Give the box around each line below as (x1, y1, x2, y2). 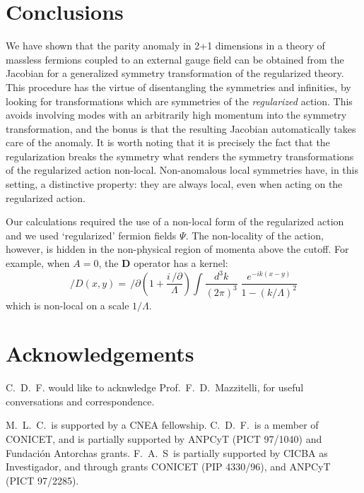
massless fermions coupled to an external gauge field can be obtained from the (6, 52, 344, 66)
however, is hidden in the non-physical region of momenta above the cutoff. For (6, 242, 349, 256)
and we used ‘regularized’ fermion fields (6, 227, 177, 242)
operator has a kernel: (134, 256, 228, 271)
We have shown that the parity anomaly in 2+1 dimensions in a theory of (6, 38, 325, 53)
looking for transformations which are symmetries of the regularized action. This (6, 93, 353, 108)
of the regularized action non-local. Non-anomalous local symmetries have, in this (6, 162, 358, 177)
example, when (6, 256, 70, 271)
